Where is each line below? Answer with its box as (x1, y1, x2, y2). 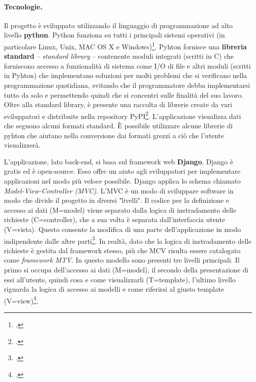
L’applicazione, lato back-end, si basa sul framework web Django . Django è (4, 156, 233, 166)
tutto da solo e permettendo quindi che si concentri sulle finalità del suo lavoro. (4, 89, 244, 100)
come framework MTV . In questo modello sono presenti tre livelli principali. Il (4, 255, 240, 265)
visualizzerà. (4, 140, 41, 150)
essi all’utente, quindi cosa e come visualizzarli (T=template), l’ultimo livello (4, 274, 236, 284)
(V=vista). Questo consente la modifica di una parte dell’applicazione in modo (4, 224, 241, 234)
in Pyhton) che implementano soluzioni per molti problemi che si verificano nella (4, 70, 247, 80)
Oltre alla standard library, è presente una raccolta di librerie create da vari (4, 99, 232, 110)
